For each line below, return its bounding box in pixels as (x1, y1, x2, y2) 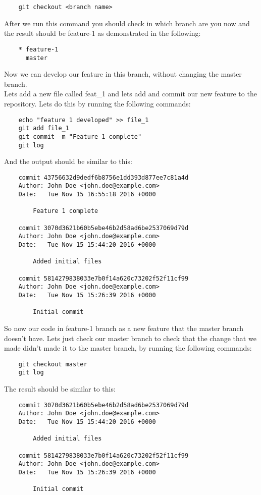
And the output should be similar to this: (4, 156, 132, 167)
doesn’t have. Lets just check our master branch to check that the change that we (4, 333, 256, 343)
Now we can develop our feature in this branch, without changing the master (4, 69, 242, 79)
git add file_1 (18, 125, 69, 132)
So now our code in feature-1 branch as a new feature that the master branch (4, 322, 244, 333)
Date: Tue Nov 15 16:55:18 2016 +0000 (18, 191, 156, 198)
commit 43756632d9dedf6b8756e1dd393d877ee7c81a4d (18, 174, 189, 181)
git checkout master (18, 360, 87, 368)
